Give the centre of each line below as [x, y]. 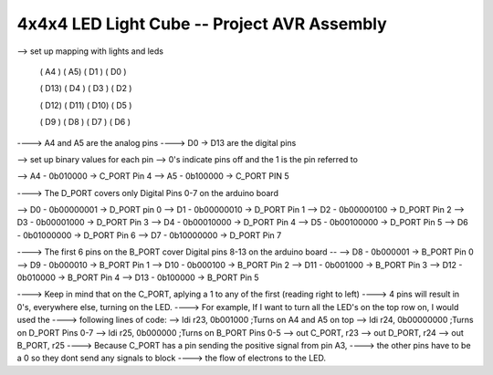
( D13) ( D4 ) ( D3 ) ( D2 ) [86, 89]
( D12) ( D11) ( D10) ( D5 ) [86, 105]
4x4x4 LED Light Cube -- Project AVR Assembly [202, 24]
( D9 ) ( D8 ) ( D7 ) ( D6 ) [85, 122]
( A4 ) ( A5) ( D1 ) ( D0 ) [83, 71]
